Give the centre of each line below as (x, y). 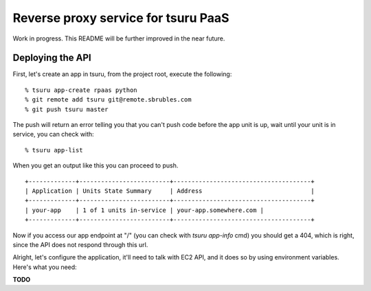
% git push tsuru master (67, 109)
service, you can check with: (53, 135)
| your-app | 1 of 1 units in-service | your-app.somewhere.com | (145, 210)
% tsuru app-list (54, 150)
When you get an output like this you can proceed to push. (95, 165)
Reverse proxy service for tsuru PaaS (121, 18)
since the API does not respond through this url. (80, 244)
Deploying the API (52, 58)
